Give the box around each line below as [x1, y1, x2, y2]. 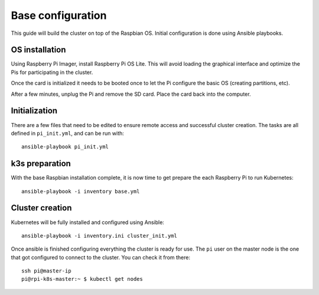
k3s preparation [11, 158, 71, 168]
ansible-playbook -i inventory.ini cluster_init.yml [21, 232, 177, 239]
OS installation [11, 45, 66, 55]
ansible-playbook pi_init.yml [21, 144, 109, 150]
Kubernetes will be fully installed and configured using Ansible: [11, 219, 165, 226]
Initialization [11, 106, 58, 116]
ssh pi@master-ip [21, 268, 71, 274]
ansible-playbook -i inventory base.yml [21, 188, 140, 194]
